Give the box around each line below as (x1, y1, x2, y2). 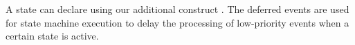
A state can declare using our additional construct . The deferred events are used (6, 2, 349, 16)
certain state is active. (6, 29, 99, 43)
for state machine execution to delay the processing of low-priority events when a (6, 15, 349, 29)
